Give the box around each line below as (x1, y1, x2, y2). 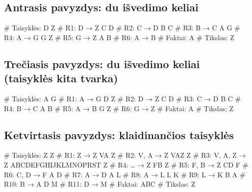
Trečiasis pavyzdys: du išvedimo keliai (4, 56, 200, 71)
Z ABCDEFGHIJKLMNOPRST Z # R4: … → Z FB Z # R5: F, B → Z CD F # (4, 159, 249, 169)
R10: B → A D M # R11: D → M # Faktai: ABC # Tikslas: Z (4, 179, 196, 189)
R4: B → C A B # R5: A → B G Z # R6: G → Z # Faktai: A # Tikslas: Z (4, 103, 234, 113)
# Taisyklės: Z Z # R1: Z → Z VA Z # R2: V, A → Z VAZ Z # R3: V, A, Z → (4, 150, 246, 160)
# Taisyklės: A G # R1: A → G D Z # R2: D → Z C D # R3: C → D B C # (4, 93, 241, 103)
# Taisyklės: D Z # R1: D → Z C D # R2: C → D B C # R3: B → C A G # (4, 23, 240, 33)
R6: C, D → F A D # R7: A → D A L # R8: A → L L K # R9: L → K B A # (4, 169, 246, 179)
